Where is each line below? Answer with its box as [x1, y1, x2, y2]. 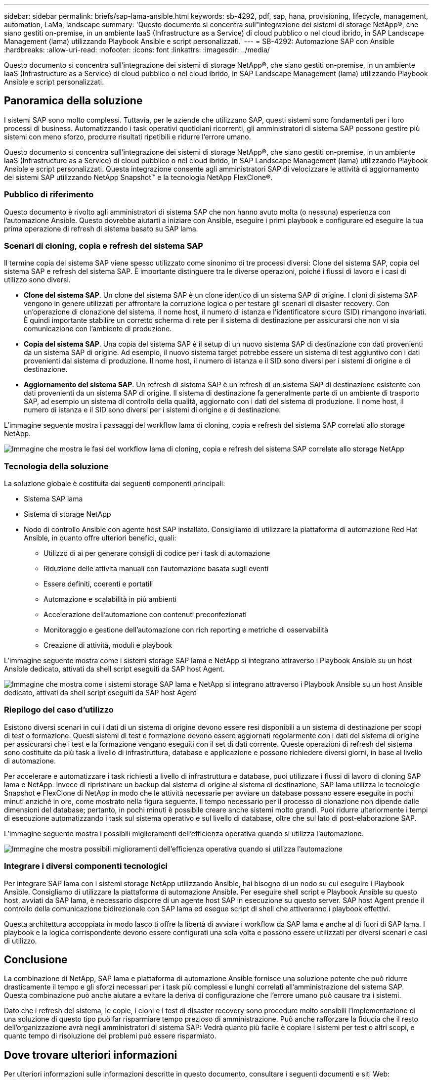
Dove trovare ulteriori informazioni [4, 1048, 177, 1061]
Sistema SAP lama [24, 495, 83, 503]
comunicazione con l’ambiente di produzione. [24, 324, 172, 333]
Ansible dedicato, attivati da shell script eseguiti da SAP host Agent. [4, 665, 225, 674]
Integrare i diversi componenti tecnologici [4, 861, 168, 871]
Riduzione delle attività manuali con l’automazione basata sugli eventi [43, 564, 269, 573]
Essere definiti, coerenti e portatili [43, 580, 153, 588]
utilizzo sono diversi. [4, 275, 71, 284]
